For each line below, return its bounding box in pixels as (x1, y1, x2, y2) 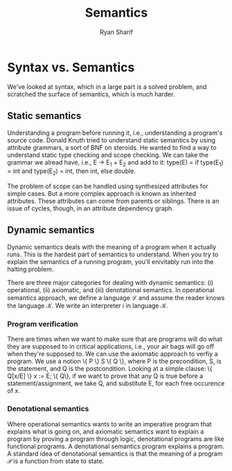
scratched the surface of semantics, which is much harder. (7, 90, 175, 98)
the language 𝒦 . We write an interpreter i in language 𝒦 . (7, 301, 168, 310)
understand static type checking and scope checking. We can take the (7, 151, 209, 159)
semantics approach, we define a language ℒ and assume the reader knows (7, 293, 225, 301)
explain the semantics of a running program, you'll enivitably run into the (7, 257, 214, 265)
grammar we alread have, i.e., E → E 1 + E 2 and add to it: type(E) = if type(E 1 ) (7, 158, 224, 168)
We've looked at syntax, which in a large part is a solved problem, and (7, 82, 207, 91)
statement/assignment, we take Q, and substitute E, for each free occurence (7, 379, 225, 388)
